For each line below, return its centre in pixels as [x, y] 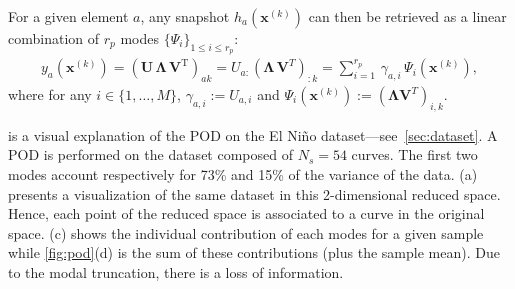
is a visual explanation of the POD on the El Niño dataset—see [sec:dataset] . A [253, 134]
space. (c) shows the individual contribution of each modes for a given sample [246, 232]
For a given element [68, 16]
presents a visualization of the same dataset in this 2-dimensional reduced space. [254, 193]
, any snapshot [185, 16]
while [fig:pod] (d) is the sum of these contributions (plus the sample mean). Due [254, 252]
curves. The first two [414, 154]
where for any [50, 94]
